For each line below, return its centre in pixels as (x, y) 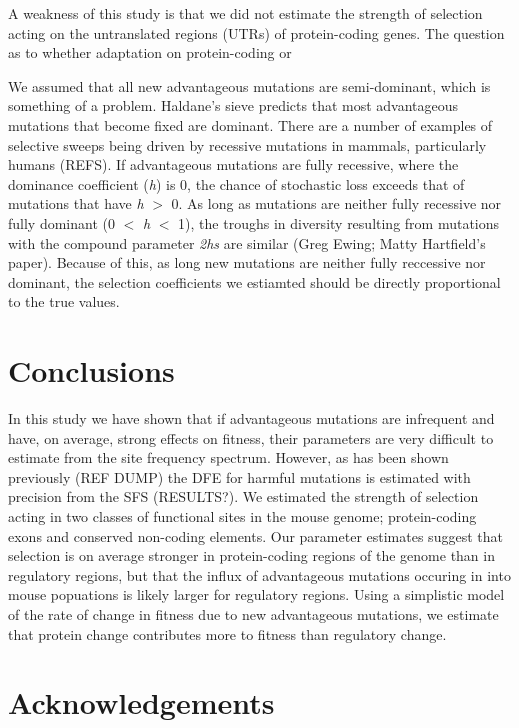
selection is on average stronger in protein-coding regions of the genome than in (251, 555)
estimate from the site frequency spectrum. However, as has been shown (228, 457)
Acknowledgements (141, 702)
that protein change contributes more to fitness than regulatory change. (227, 633)
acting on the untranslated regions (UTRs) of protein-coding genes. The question (256, 32)
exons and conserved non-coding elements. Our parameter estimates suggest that (255, 535)
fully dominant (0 (61, 222)
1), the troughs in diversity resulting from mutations (339, 222)
